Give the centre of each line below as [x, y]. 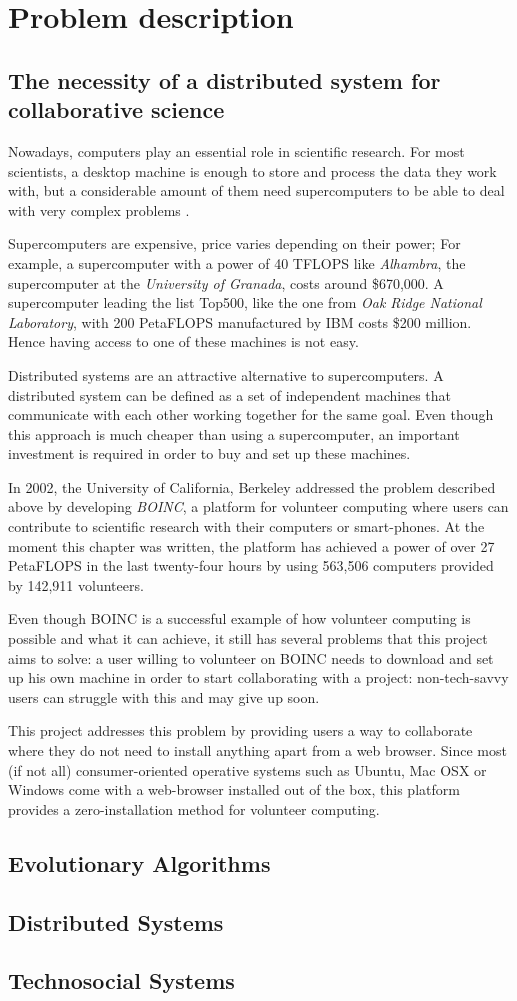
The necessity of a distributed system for [224, 79]
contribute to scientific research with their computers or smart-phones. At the [246, 526]
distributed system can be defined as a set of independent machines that [230, 394]
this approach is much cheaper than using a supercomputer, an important [234, 433]
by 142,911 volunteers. [76, 584]
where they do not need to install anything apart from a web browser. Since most [257, 750]
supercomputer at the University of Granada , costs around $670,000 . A [226, 282]
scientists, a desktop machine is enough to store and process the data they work [252, 170]
